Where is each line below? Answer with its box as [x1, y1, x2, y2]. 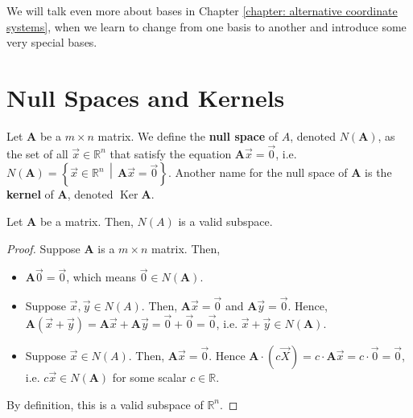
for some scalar [112, 368, 187, 385]
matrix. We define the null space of [97, 127, 279, 144]
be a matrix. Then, [39, 212, 134, 229]
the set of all [6, 145, 68, 162]
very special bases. [6, 34, 97, 51]
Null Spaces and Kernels [6, 80, 285, 113]
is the [365, 164, 392, 181]
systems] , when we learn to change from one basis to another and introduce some [6, 18, 407, 35]
